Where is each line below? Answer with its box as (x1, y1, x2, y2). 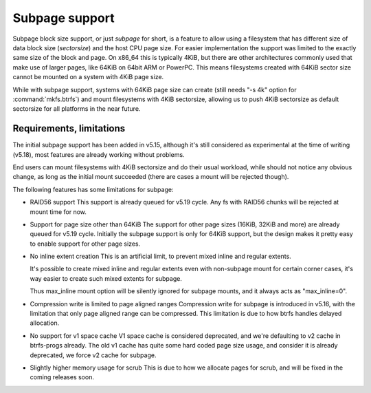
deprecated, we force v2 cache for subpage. (30, 351, 157, 359)
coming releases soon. (30, 373, 94, 381)
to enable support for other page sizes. (30, 240, 141, 248)
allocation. (30, 319, 60, 327)
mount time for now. (30, 207, 87, 216)
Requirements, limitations (12, 123, 126, 134)
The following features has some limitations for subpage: (12, 185, 174, 193)
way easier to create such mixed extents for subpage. (30, 274, 182, 282)
